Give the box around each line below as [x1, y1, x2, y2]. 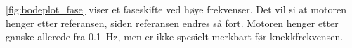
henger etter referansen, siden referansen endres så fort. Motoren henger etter [6, 15, 339, 30]
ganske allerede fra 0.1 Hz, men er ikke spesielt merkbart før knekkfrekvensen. [6, 29, 344, 44]
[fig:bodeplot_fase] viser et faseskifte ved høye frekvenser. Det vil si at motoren [6, 2, 346, 16]
